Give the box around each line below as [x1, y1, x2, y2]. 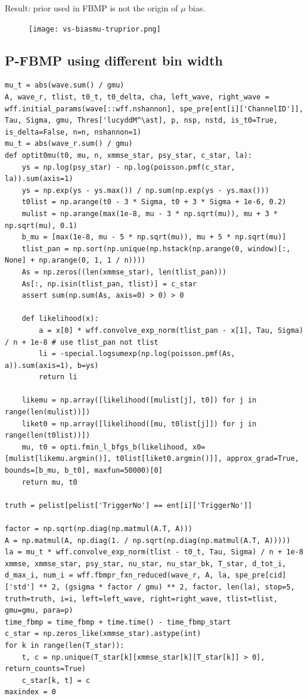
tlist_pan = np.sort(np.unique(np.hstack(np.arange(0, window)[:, [21, 244, 291, 253]
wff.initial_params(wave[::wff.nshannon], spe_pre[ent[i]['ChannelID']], [5, 104, 304, 113]
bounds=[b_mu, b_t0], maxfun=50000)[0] [5, 466, 163, 475]
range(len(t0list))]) [5, 431, 91, 440]
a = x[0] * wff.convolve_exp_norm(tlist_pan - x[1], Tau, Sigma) [39, 326, 304, 335]
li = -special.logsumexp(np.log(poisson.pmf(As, [39, 349, 235, 358]
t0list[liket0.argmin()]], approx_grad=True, [116, 454, 299, 463]
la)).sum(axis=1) [5, 174, 73, 183]
